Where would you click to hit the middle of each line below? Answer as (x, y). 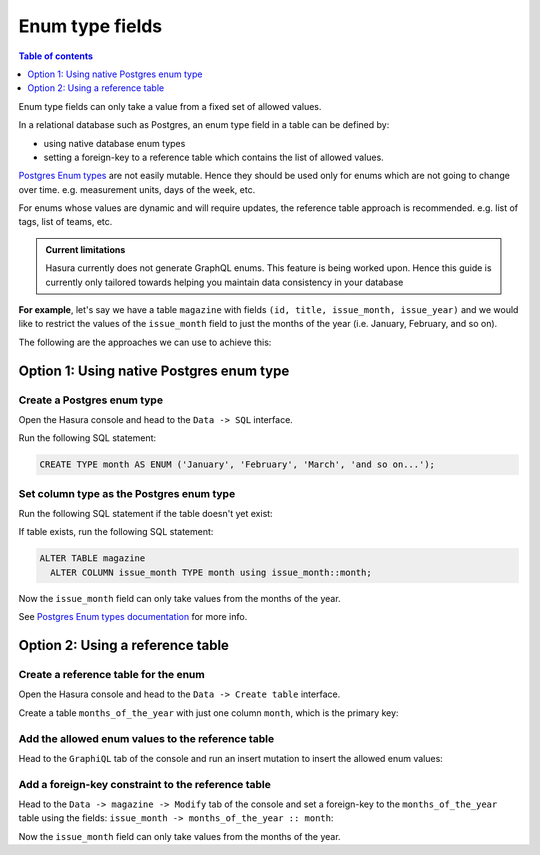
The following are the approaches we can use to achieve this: (145, 342)
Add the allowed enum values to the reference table (146, 738)
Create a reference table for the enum (111, 674)
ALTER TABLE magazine (92, 558)
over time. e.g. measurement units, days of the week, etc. (137, 189)
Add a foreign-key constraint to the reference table (145, 784)
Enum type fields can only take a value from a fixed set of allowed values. (170, 106)
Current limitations (85, 249)
